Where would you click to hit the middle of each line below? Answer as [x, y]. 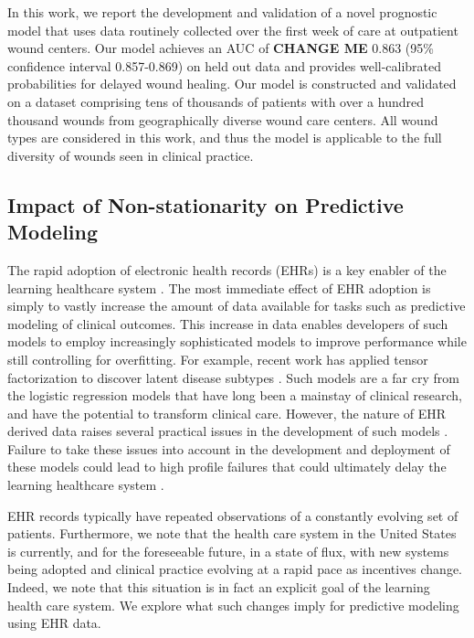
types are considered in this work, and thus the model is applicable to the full [225, 138]
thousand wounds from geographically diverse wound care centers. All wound [223, 119]
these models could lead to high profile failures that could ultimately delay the [227, 467]
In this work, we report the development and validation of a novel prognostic [222, 12]
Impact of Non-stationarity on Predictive [205, 204]
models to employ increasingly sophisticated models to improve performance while [237, 341]
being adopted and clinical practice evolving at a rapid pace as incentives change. [235, 569]
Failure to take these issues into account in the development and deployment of [229, 448]
